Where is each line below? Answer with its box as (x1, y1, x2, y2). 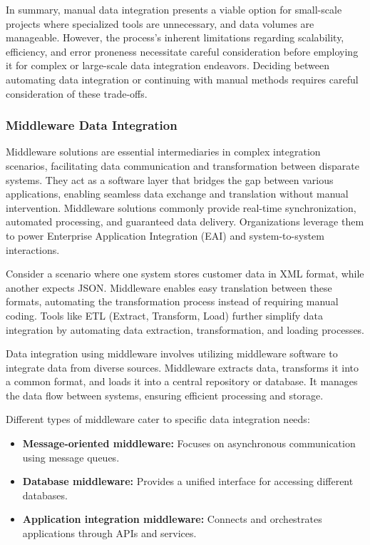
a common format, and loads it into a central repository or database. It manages (6, 374, 358, 389)
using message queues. (22, 449, 120, 464)
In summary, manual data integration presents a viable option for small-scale (6, 2, 342, 16)
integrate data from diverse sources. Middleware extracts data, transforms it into (6, 360, 359, 375)
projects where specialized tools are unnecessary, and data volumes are (6, 16, 314, 31)
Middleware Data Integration (6, 116, 178, 134)
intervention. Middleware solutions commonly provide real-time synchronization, (6, 200, 356, 215)
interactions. (6, 242, 60, 257)
